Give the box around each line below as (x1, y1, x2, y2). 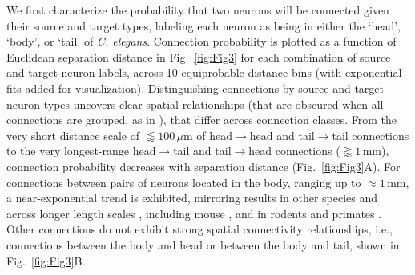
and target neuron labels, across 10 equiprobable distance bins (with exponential (6, 64, 402, 81)
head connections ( (248, 142, 340, 159)
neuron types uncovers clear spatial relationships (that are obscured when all (6, 95, 384, 112)
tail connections (332, 126, 409, 143)
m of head (183, 126, 233, 143)
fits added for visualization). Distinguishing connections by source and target (6, 79, 384, 96)
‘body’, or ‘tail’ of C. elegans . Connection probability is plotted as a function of (6, 33, 397, 50)
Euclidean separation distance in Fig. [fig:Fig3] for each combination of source (6, 48, 391, 65)
